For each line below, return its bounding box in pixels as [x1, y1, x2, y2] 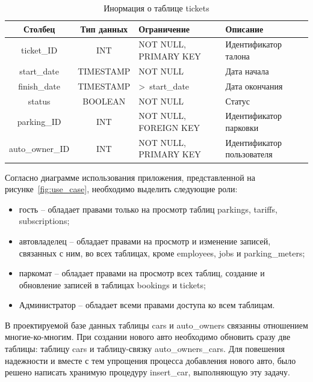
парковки [225, 121, 259, 133]
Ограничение [138, 22, 190, 35]
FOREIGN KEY [138, 121, 200, 133]
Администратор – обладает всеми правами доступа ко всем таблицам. [19, 299, 275, 311]
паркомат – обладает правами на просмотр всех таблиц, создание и [19, 267, 265, 279]
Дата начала [225, 64, 269, 77]
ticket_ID [21, 44, 58, 56]
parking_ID [17, 115, 61, 128]
